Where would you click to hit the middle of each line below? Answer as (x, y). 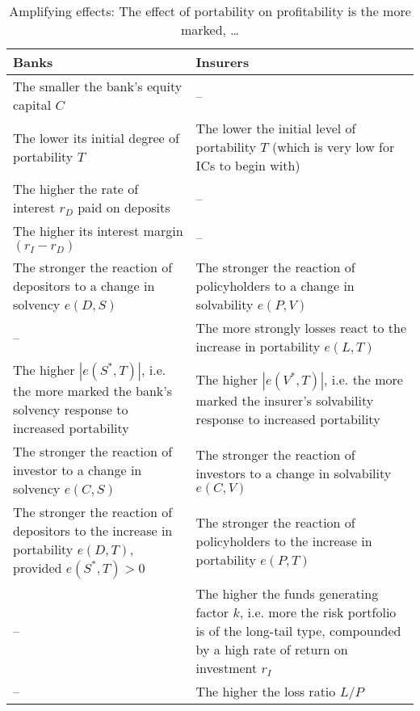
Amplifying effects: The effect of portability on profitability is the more (210, 11)
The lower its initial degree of (96, 137)
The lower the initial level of (276, 128)
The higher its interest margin (98, 231)
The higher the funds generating (287, 593)
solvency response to (71, 409)
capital (32, 105)
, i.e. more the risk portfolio (318, 612)
